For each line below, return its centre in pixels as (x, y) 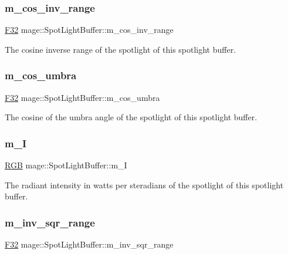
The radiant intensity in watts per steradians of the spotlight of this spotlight (144, 184)
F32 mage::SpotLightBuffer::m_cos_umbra (82, 97)
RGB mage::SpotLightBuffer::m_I (66, 165)
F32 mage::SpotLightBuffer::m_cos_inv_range (89, 30)
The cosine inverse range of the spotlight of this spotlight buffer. (121, 49)
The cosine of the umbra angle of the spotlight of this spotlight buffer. (131, 117)
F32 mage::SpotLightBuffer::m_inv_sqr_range (89, 244)
